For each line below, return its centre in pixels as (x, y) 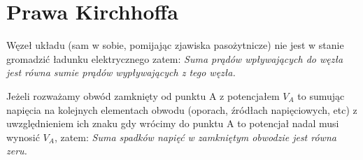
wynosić (23, 137)
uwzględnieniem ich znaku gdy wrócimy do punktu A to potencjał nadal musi (173, 123)
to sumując (321, 95)
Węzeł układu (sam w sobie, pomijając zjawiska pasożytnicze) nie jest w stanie (175, 45)
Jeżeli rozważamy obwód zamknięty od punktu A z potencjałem (143, 95)
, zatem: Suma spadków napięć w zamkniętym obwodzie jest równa (195, 137)
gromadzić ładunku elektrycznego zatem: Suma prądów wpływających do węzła (175, 58)
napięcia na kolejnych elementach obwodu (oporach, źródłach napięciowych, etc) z (182, 109)
